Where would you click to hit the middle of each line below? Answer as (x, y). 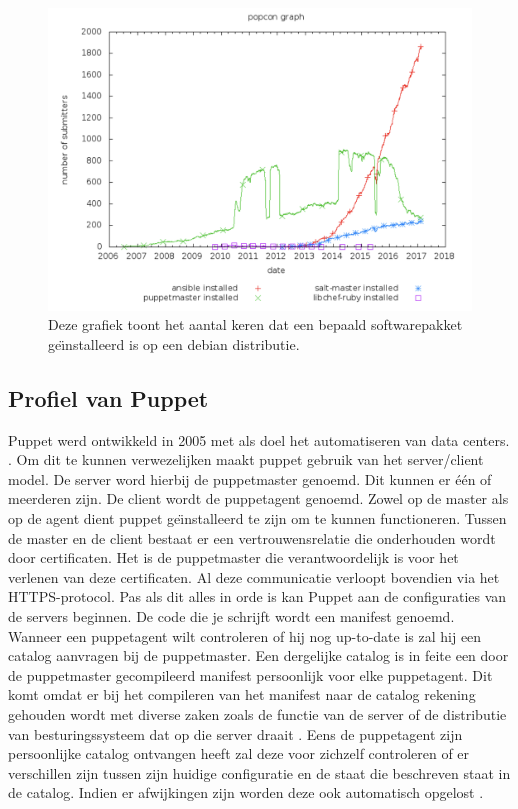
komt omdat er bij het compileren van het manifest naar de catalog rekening (242, 694)
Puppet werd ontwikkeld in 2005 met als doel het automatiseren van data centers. (259, 439)
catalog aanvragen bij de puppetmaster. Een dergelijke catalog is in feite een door (258, 655)
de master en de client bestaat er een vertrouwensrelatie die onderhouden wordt (252, 537)
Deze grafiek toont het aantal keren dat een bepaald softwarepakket (255, 324)
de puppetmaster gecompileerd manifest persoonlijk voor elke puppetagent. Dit (250, 674)
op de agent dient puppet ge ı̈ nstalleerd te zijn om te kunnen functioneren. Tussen (257, 518)
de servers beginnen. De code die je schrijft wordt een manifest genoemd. (231, 616)
